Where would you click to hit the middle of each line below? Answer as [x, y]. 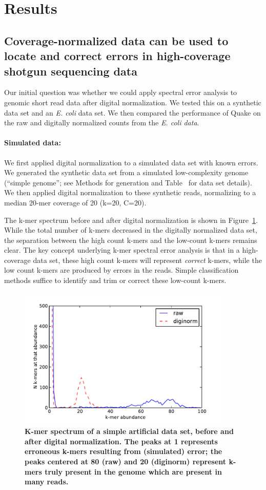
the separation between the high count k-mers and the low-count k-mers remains [131, 240]
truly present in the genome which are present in [133, 471]
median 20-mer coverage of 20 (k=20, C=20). [75, 202]
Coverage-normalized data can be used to [116, 40]
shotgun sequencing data [71, 71]
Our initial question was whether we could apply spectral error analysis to [121, 92]
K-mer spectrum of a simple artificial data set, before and [129, 431]
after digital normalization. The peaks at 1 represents [121, 441]
